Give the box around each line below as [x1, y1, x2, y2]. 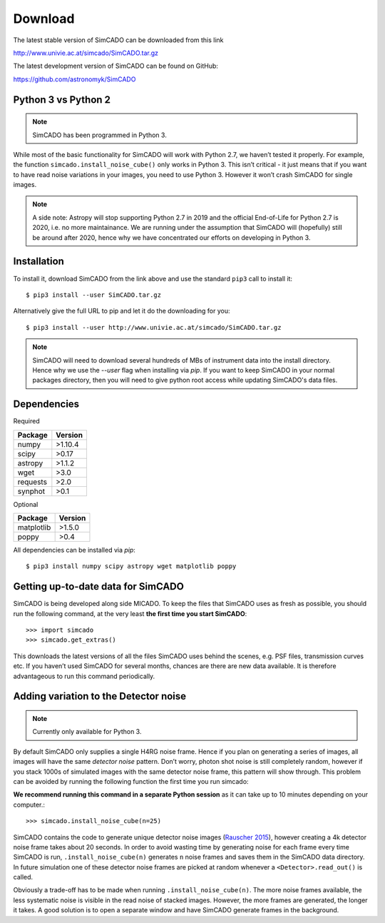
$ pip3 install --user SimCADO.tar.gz [26, 291, 162, 299]
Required [13, 417, 40, 425]
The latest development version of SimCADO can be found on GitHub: [13, 61, 219, 71]
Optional [13, 500, 38, 508]
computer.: [13, 800, 46, 809]
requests [17, 477, 48, 487]
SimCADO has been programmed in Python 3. [32, 131, 167, 139]
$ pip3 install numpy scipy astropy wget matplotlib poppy [26, 563, 237, 570]
